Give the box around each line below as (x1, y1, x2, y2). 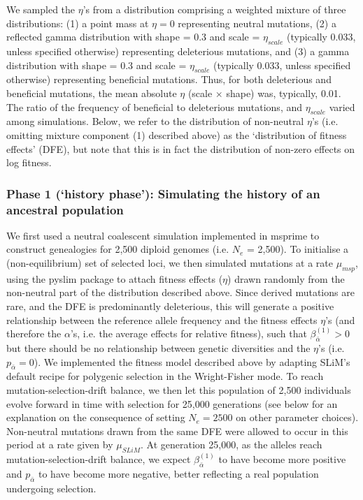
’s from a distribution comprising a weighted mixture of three (83, 2, 346, 16)
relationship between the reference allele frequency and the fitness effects (6, 312, 318, 327)
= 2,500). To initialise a (246, 242, 349, 256)
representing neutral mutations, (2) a (178, 15, 336, 30)
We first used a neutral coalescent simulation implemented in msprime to (6, 228, 320, 242)
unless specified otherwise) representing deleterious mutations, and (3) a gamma (6, 43, 350, 58)
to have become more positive (218, 452, 346, 466)
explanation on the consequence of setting (6, 410, 185, 425)
